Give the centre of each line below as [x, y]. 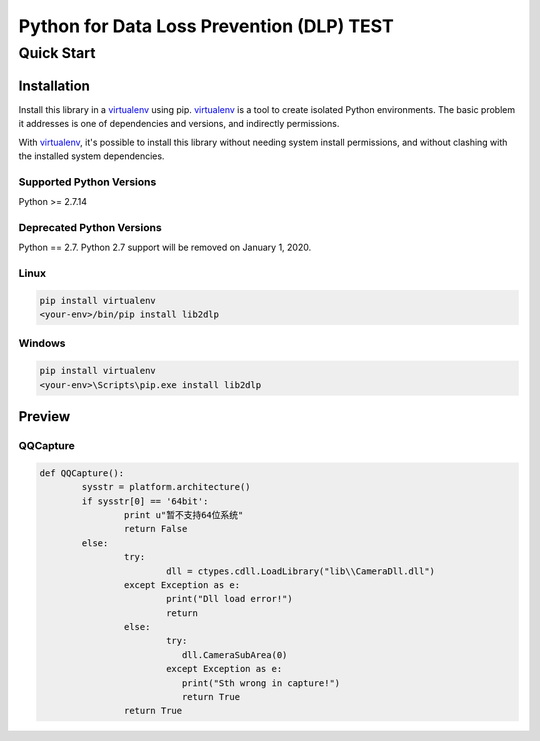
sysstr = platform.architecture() [166, 487]
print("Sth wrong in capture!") [261, 683]
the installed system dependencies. [91, 156]
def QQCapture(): [82, 473]
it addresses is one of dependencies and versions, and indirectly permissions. [179, 124]
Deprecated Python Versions [90, 227]
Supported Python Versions [87, 182]
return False [155, 529]
